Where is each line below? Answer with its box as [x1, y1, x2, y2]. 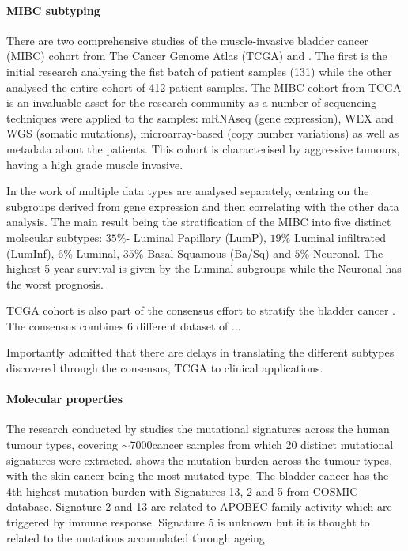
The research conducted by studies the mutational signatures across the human [6, 421, 390, 437]
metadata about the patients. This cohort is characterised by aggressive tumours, [6, 140, 400, 157]
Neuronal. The [312, 244, 383, 261]
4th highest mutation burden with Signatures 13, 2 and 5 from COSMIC [6, 482, 358, 499]
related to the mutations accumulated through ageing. [6, 529, 268, 545]
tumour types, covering [6, 436, 118, 453]
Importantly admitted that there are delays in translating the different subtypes [6, 344, 395, 360]
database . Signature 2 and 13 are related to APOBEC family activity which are [6, 498, 392, 515]
